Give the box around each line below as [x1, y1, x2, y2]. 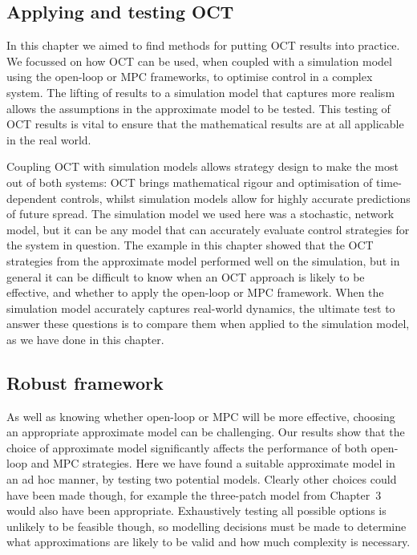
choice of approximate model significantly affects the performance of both [6, 439, 367, 456]
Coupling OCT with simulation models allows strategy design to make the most [6, 158, 399, 175]
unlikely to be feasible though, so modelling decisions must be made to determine [6, 517, 407, 534]
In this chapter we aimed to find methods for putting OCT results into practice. [6, 37, 400, 54]
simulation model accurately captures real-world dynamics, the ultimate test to [6, 299, 395, 316]
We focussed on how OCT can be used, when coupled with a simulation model [6, 52, 392, 69]
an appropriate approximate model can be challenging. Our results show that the [6, 423, 405, 440]
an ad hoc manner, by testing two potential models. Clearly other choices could [6, 471, 397, 488]
